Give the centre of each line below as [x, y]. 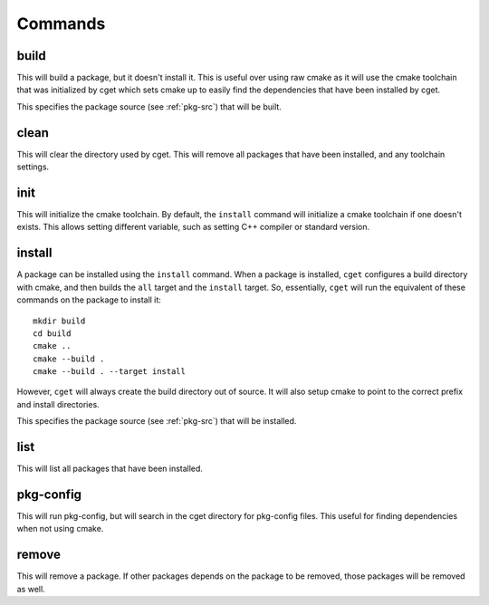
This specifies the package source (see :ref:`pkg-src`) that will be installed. [157, 421]
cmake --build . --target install [109, 372]
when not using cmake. [60, 529]
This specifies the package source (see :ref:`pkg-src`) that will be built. [149, 106]
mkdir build [59, 321]
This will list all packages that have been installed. [110, 469]
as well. [31, 589]
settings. [33, 167]
